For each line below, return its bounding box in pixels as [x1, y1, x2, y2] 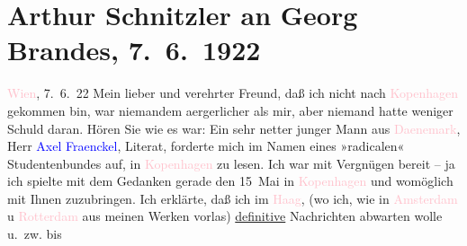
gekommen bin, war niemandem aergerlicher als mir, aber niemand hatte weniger [7, 101, 454, 119]
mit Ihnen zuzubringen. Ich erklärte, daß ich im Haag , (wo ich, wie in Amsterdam [7, 189, 458, 207]
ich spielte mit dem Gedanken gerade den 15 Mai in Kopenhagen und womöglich [7, 171, 454, 190]
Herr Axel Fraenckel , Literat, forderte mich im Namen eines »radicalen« [7, 136, 405, 155]
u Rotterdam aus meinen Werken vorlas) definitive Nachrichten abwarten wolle [7, 206, 443, 225]
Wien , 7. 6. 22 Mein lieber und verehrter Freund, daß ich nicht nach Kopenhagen [7, 83, 458, 102]
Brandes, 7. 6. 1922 [7, 31, 261, 68]
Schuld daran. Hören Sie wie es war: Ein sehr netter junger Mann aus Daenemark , [7, 119, 461, 137]
